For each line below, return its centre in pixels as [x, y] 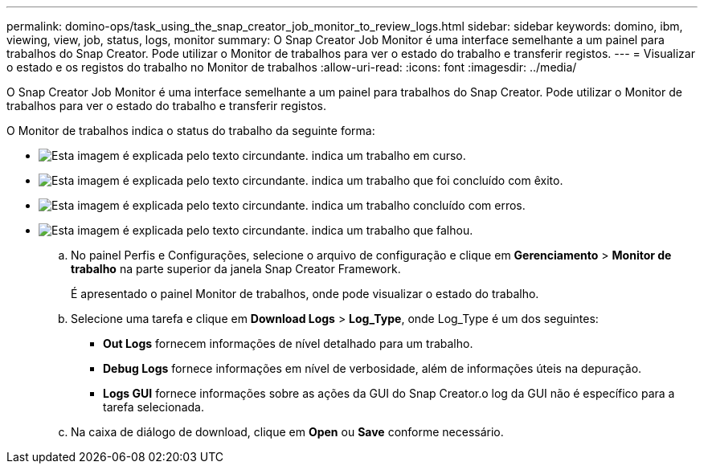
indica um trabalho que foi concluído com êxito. [437, 180]
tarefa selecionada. [153, 407]
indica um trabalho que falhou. [392, 230]
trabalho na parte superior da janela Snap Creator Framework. [236, 269]
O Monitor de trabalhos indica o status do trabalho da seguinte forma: [191, 131]
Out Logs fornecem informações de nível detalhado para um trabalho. [288, 343]
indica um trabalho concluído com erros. [418, 205]
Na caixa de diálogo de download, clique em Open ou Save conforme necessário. [287, 432]
